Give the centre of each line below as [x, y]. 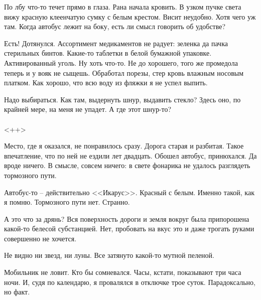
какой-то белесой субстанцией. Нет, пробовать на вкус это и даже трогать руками [129, 229]
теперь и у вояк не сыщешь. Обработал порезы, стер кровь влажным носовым [124, 72]
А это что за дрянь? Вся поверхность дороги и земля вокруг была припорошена [127, 218]
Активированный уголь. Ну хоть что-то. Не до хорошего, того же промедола [121, 62]
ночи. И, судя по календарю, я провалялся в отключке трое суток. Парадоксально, [130, 282]
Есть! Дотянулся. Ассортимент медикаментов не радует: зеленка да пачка [116, 43]
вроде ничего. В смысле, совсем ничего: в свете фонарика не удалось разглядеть [127, 165]
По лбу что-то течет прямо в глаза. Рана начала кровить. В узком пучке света [123, 7]
